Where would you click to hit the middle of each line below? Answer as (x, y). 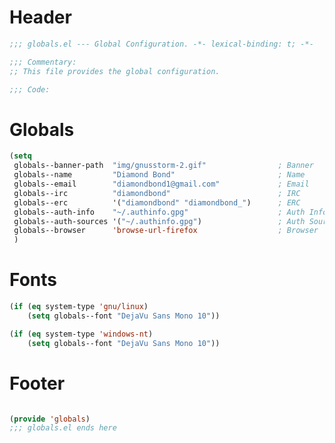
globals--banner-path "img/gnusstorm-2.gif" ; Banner (163, 166)
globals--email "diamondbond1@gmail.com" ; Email (161, 184)
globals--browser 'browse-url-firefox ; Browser (166, 231)
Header (40, 17)
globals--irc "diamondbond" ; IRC (157, 193)
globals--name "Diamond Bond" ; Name (159, 175)
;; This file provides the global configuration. (115, 71)
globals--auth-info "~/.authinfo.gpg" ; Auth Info (170, 212)
